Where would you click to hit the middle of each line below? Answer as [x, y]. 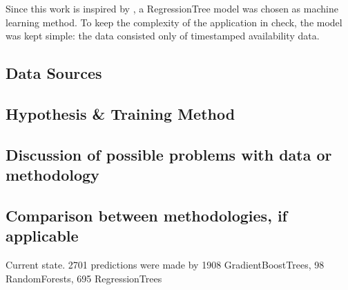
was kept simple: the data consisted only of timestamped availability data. [163, 36]
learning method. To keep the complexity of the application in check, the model [174, 22]
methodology [52, 175]
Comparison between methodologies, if [146, 215]
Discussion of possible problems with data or [169, 154]
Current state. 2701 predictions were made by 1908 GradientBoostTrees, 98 [165, 265]
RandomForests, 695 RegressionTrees [84, 278]
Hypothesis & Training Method [120, 113]
